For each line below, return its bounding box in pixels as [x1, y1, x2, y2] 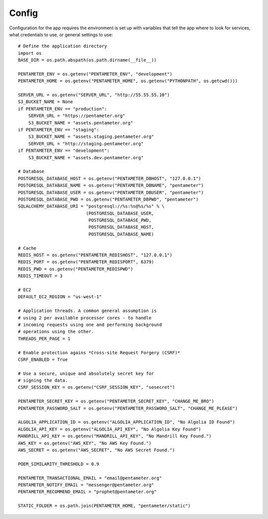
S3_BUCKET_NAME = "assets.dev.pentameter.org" [28, 155, 144, 160]
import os [18, 50, 42, 56]
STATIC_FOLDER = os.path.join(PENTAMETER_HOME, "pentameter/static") [18, 503, 191, 509]
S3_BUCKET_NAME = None [18, 99, 73, 104]
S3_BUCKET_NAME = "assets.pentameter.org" [28, 120, 134, 125]
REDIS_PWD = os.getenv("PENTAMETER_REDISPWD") [18, 266, 134, 272]
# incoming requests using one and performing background [18, 321, 162, 327]
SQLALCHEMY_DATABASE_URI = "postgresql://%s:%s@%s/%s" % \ [18, 204, 165, 209]
